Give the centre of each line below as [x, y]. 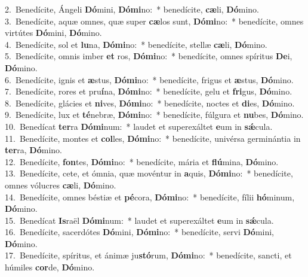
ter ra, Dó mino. [33, 150]
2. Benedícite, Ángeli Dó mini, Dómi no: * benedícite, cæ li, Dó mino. [132, 9]
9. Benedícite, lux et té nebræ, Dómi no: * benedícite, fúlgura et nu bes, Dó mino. [154, 115]
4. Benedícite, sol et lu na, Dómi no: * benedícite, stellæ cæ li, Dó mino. [136, 44]
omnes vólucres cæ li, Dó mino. [61, 185]
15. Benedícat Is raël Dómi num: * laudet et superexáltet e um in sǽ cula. [139, 220]
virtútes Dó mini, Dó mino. [53, 33]
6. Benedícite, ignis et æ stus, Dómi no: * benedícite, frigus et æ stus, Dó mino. [149, 79]
